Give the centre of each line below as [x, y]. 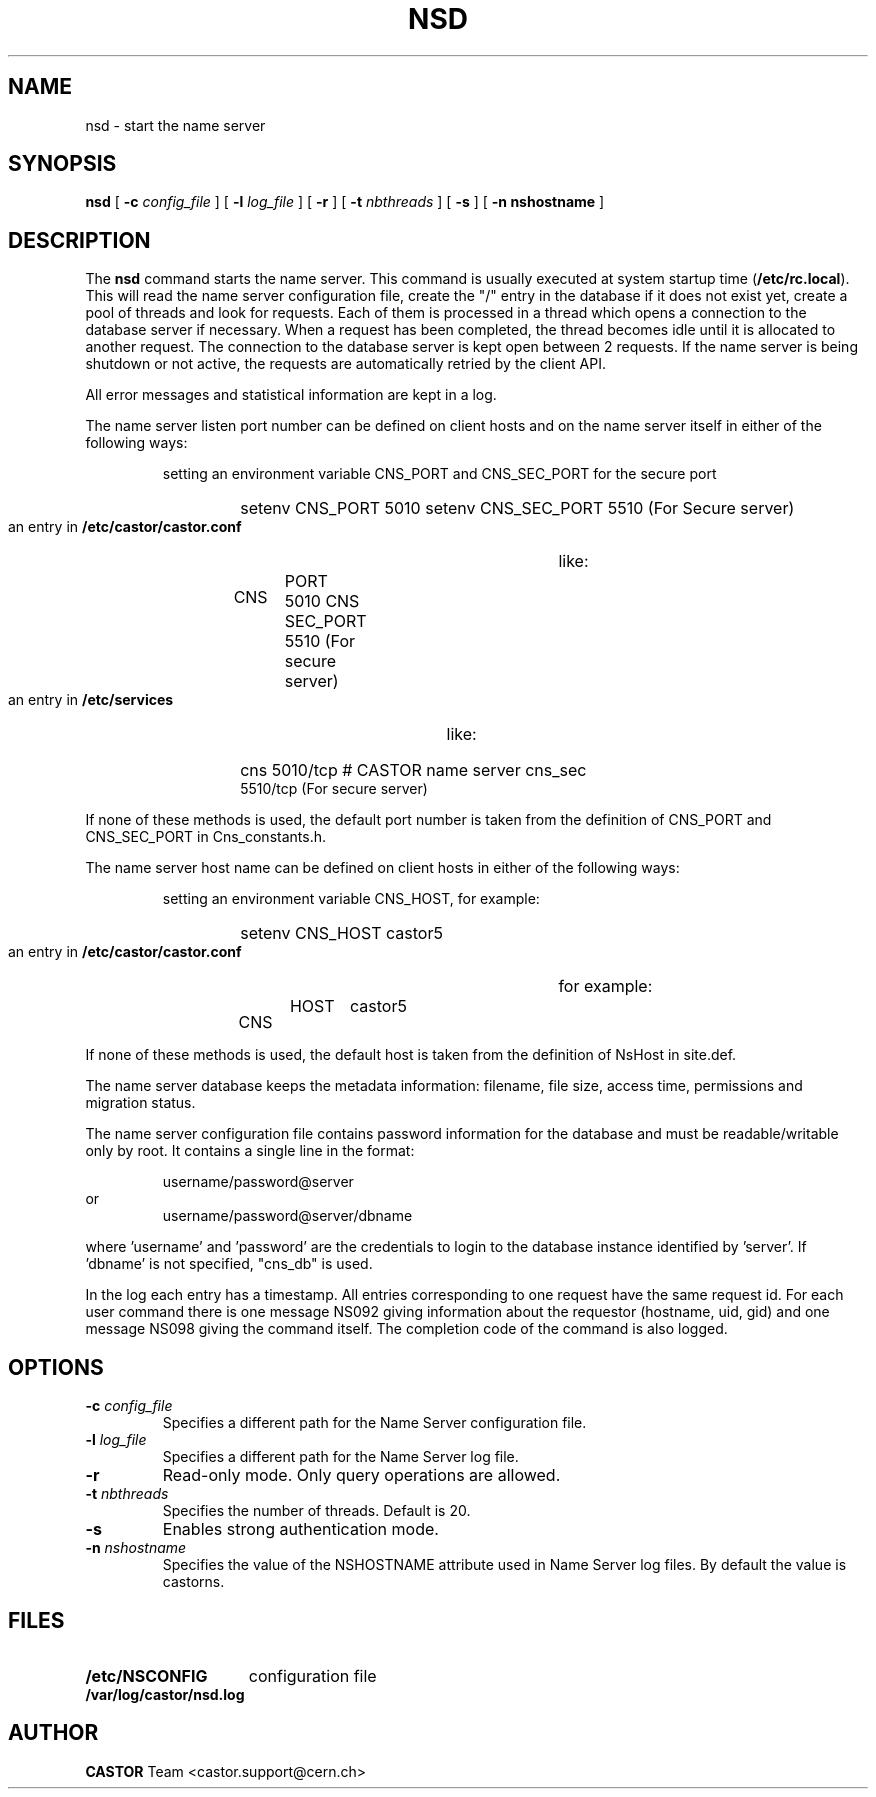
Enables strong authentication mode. [300, 1529]
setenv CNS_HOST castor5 [341, 933]
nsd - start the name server [175, 125]
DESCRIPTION [79, 240]
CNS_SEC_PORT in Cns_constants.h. [205, 837]
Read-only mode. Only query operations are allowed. [361, 1475]
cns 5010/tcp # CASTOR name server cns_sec [413, 770]
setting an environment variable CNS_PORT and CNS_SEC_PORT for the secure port [439, 474]
